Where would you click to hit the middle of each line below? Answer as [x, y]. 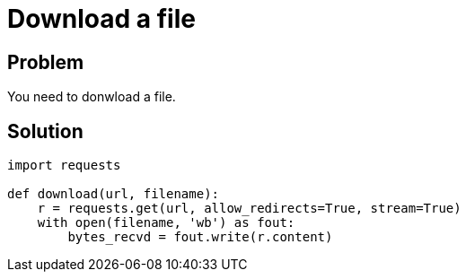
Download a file [101, 19]
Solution [45, 131]
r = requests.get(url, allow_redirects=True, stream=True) [249, 209]
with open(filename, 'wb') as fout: [166, 223]
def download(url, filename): [114, 194]
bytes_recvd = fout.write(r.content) [200, 237]
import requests [64, 166]
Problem [46, 62]
